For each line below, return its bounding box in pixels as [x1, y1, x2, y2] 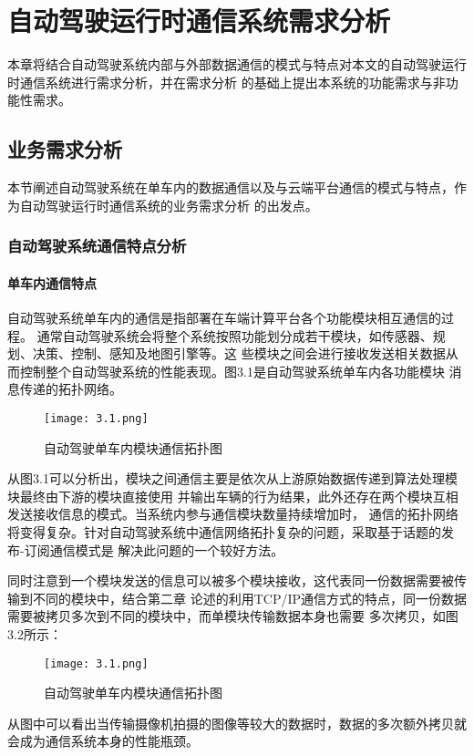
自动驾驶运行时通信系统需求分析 [7, 2, 391, 39]
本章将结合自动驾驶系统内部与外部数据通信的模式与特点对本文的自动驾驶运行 [7, 55, 467, 74]
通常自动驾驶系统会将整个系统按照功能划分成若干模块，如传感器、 [36, 326, 433, 345]
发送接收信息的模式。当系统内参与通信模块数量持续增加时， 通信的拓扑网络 [7, 504, 459, 523]
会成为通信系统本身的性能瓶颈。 [7, 731, 199, 751]
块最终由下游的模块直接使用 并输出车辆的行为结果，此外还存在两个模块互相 [7, 486, 459, 505]
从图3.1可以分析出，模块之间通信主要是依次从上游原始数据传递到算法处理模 [7, 469, 458, 488]
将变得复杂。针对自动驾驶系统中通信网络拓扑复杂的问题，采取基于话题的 [7, 522, 441, 541]
